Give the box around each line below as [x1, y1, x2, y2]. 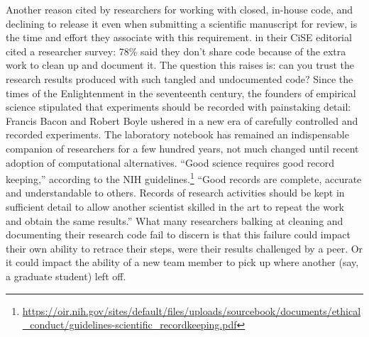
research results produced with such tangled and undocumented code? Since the [6, 71, 353, 86]
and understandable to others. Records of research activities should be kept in [6, 185, 345, 200]
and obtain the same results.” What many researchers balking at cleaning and [6, 213, 343, 228]
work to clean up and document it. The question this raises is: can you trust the [6, 57, 354, 72]
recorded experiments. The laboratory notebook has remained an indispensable [6, 127, 349, 142]
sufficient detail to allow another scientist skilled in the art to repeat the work [6, 199, 344, 214]
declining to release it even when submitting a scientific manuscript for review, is [6, 16, 358, 31]
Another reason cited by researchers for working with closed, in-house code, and [6, 2, 353, 16]
